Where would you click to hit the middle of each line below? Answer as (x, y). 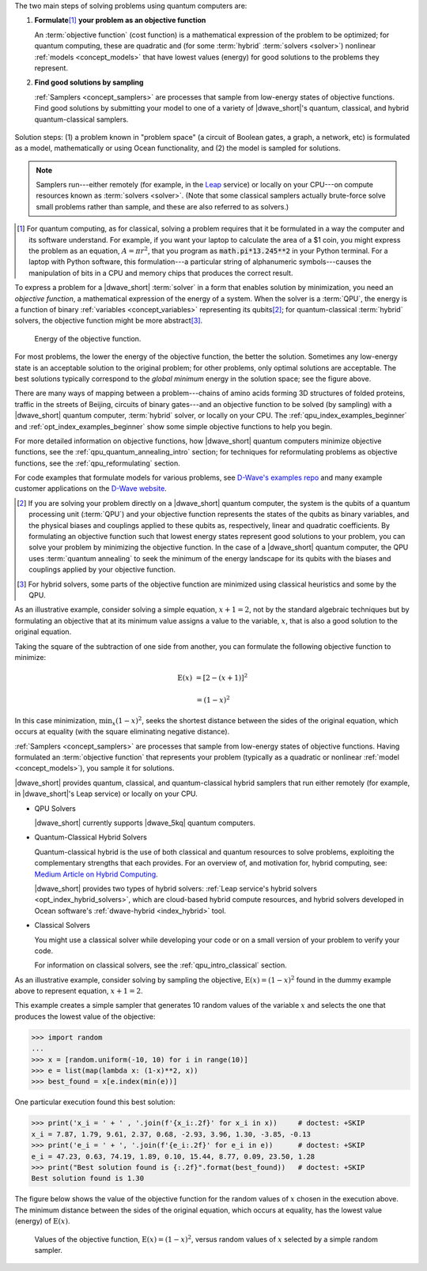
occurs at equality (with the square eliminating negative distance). (122, 732)
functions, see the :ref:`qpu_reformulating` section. (98, 463)
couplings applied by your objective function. (102, 570)
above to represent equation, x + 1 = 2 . (79, 991)
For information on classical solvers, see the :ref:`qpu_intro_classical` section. (161, 965)
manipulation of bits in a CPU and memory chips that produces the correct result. (161, 273)
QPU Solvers (55, 808)
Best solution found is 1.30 (88, 1179)
